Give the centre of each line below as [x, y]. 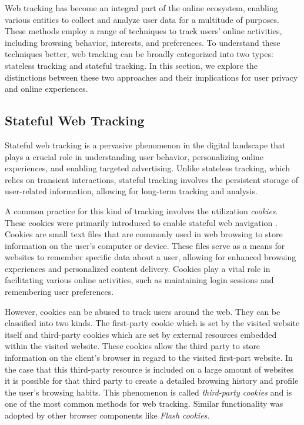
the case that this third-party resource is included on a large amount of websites [149, 369]
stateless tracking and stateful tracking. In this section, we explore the [131, 65]
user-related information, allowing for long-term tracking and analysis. [131, 191]
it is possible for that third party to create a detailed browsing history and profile [152, 381]
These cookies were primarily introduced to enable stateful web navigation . [141, 222]
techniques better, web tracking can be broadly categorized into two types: [139, 54]
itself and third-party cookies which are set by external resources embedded [141, 334]
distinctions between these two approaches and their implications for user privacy [151, 77]
